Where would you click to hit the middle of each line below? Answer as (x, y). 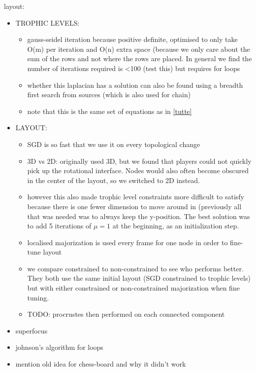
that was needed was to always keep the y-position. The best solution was (139, 216)
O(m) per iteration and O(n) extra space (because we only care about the (139, 49)
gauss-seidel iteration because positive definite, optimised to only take (132, 39)
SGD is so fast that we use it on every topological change (114, 144)
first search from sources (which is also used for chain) (109, 94)
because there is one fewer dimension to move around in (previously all (134, 206)
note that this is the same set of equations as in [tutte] (110, 111)
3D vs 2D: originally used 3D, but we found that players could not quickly (139, 161)
